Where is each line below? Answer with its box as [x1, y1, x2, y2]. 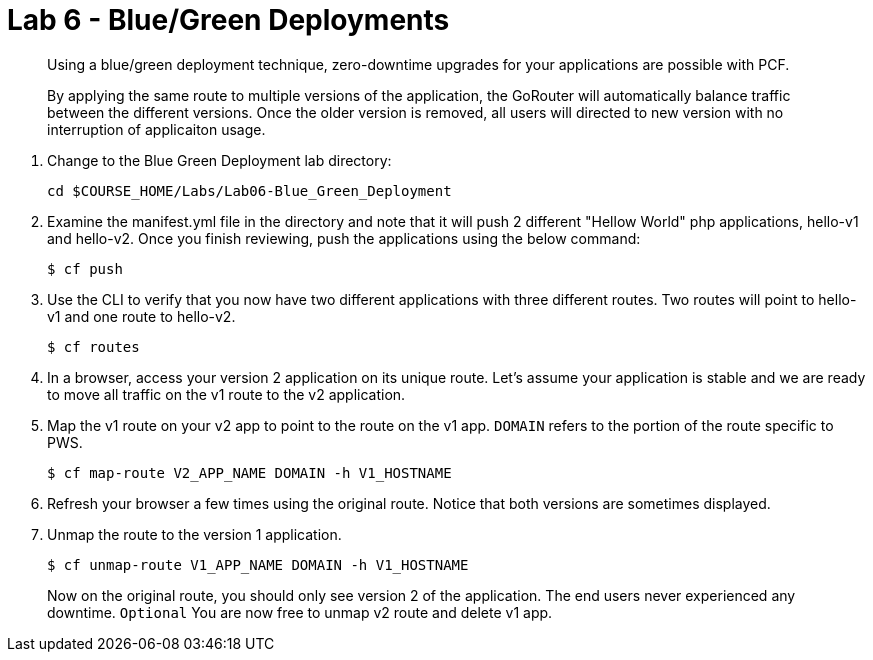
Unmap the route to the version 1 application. [47, 525, 342, 543]
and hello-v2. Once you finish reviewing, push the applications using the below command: [47, 229, 641, 247]
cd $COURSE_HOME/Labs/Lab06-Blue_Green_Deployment [47, 182, 452, 199]
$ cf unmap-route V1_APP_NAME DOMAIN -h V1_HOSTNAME [47, 556, 469, 573]
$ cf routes [47, 338, 140, 355]
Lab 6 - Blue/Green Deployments [7, 3, 450, 37]
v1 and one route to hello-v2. [47, 307, 236, 325]
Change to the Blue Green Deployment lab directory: [47, 151, 392, 169]
